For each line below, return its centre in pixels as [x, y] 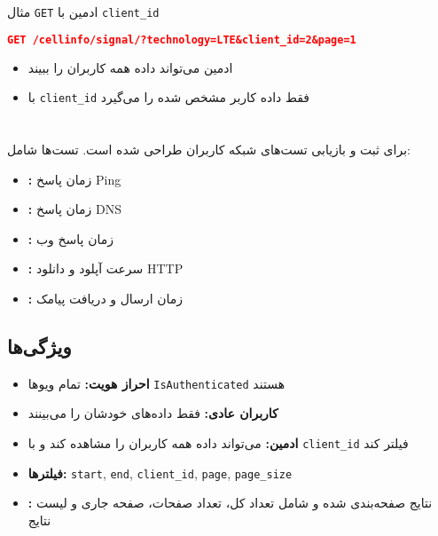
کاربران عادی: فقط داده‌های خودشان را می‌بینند [153, 413]
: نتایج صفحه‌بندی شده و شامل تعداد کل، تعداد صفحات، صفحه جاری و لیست [230, 503]
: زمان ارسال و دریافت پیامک [105, 298]
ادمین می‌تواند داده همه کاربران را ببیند [130, 67]
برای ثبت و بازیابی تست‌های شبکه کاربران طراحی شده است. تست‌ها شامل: [209, 149]
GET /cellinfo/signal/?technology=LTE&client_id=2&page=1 [182, 39]
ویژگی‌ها [39, 346]
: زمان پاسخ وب [70, 238]
